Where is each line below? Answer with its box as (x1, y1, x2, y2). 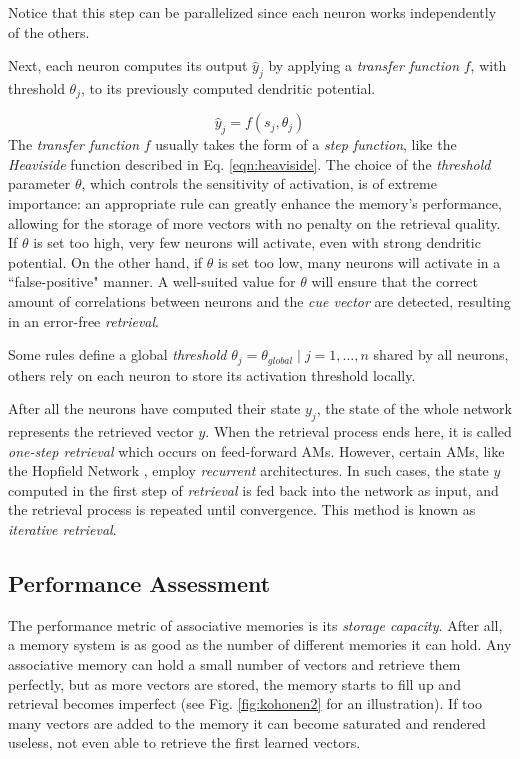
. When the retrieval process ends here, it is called (205, 421, 512, 442)
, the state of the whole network (316, 398, 513, 419)
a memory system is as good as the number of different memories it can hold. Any (8, 634, 512, 655)
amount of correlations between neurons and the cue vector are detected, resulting (8, 290, 511, 311)
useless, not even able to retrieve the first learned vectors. (8, 732, 361, 753)
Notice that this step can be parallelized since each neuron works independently (8, 2, 497, 22)
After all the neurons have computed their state (8, 398, 301, 419)
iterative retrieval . (8, 518, 117, 539)
